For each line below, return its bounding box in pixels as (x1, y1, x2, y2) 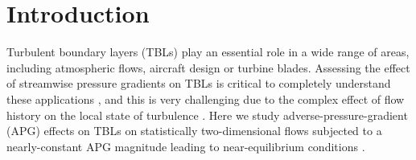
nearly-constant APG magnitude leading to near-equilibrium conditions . (6, 137, 365, 154)
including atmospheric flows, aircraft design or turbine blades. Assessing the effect (6, 59, 410, 76)
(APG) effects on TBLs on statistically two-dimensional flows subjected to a (6, 122, 382, 139)
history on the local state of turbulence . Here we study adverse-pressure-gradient (6, 106, 408, 123)
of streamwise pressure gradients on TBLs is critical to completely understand (6, 75, 391, 92)
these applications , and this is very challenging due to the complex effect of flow (6, 90, 405, 107)
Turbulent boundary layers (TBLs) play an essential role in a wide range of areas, (6, 43, 410, 60)
